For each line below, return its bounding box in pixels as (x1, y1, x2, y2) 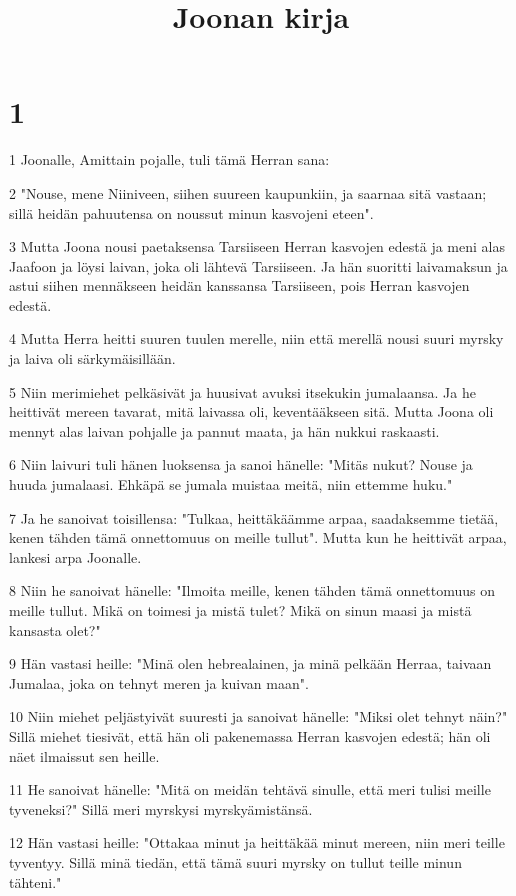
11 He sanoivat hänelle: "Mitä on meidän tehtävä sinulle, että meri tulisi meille (9, 779, 491, 800)
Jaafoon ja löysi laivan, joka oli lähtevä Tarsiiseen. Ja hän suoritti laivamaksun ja (9, 255, 508, 276)
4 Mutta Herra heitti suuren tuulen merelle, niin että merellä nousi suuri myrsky (9, 328, 504, 349)
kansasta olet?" (9, 619, 101, 640)
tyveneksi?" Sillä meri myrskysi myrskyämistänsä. (9, 798, 313, 819)
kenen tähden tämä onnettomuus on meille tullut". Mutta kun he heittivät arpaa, (9, 527, 507, 548)
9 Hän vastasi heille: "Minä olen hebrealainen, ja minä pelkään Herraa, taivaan (9, 653, 492, 674)
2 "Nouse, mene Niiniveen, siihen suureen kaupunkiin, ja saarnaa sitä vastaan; (9, 182, 487, 203)
